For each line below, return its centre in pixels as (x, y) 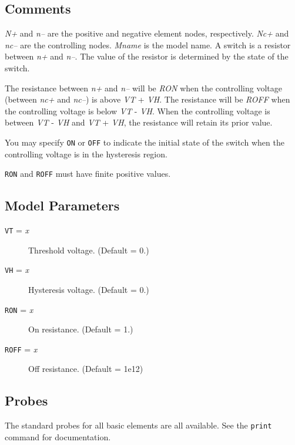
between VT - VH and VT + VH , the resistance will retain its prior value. (139, 122)
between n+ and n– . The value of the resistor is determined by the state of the (147, 56)
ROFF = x (21, 349)
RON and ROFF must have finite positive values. (88, 174)
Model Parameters (62, 205)
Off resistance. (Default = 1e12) (86, 369)
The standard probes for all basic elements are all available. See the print (138, 425)
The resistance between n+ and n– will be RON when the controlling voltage (144, 88)
